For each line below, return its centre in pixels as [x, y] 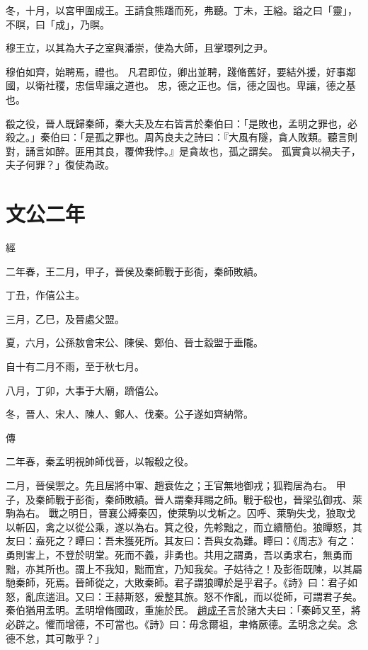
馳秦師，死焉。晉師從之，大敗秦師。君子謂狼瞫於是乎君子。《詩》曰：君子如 [182, 582]
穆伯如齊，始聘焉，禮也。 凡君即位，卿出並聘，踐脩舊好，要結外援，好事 [176, 71]
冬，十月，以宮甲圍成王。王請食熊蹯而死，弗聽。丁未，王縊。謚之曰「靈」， [182, 10]
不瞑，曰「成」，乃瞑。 [58, 24]
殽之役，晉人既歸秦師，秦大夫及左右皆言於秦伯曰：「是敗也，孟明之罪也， [177, 123]
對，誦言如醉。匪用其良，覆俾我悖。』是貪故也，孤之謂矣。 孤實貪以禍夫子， [183, 150]
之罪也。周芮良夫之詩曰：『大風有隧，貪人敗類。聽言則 [231, 137]
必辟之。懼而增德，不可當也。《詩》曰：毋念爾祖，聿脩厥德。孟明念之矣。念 [182, 623]
